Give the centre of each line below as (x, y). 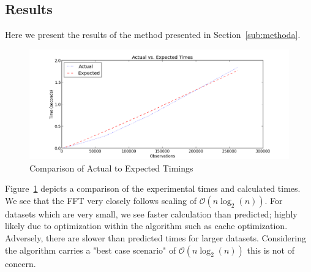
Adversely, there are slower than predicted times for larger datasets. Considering (155, 238)
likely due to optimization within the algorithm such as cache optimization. (146, 226)
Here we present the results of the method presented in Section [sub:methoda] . (153, 35)
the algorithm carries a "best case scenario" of (91, 250)
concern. (21, 263)
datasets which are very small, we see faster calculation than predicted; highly (151, 213)
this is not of (271, 250)
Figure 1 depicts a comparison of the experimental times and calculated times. (153, 188)
